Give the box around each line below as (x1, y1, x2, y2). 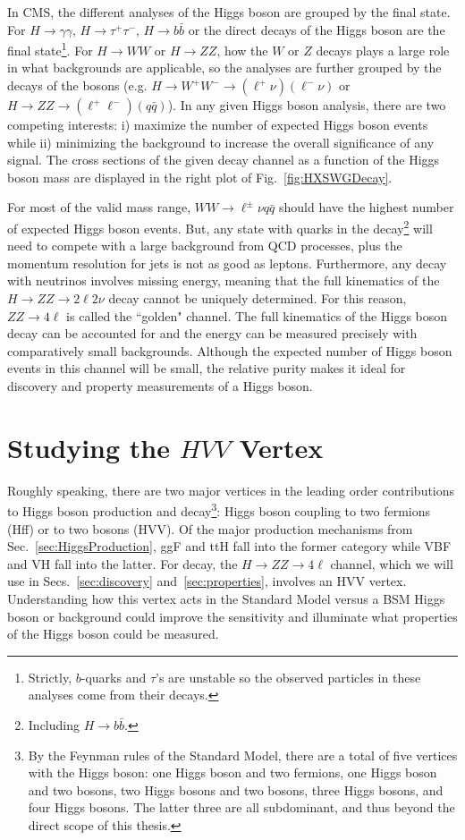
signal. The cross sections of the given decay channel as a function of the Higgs (7, 150, 440, 169)
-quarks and (80, 667, 147, 686)
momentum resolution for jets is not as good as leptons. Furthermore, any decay (7, 253, 447, 272)
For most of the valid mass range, (7, 198, 191, 216)
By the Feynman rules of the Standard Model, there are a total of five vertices (28, 745, 458, 764)
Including (28, 715, 80, 734)
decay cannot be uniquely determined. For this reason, (108, 289, 407, 308)
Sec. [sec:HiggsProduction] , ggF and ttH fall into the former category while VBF (7, 537, 452, 556)
